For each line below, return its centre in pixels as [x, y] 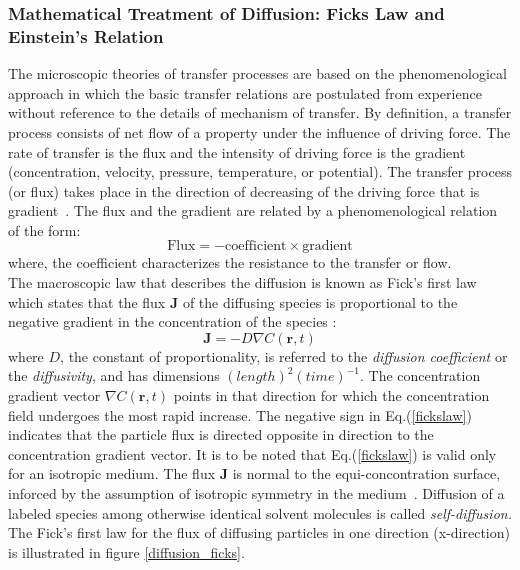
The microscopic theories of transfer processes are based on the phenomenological [257, 73]
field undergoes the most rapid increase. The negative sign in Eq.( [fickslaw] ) [240, 414]
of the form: [44, 229]
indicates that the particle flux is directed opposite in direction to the [221, 434]
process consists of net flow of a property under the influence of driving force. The [259, 131]
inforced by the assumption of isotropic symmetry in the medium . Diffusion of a [256, 493]
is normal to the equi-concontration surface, [366, 473]
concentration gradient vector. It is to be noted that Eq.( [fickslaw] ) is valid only [252, 453]
